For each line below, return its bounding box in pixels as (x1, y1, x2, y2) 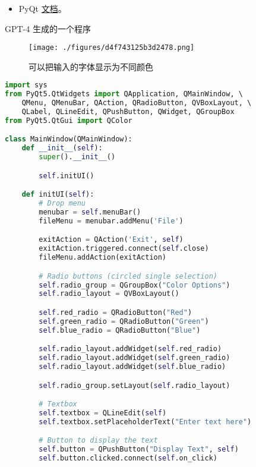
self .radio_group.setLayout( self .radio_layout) (39, 381, 230, 390)
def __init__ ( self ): (21, 144, 103, 153)
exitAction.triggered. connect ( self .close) (39, 244, 209, 253)
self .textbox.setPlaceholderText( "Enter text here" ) (39, 417, 252, 426)
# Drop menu (39, 199, 86, 208)
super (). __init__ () (39, 153, 116, 162)
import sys (5, 81, 48, 90)
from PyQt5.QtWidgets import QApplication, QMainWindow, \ (5, 90, 243, 99)
